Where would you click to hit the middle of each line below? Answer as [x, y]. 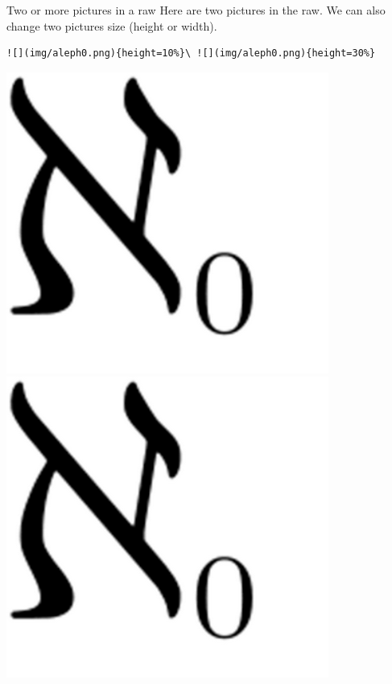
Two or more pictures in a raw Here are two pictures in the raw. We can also [196, 10]
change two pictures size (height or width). [112, 25]
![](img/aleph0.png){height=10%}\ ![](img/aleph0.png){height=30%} [191, 54]
